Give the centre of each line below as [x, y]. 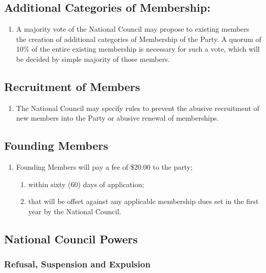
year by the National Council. [75, 211]
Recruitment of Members [72, 86]
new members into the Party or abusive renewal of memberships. [117, 118]
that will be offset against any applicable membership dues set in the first [143, 201]
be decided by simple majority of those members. [93, 59]
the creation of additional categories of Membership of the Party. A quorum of [139, 39]
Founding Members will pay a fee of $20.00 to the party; [104, 167]
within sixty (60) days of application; [86, 184]
